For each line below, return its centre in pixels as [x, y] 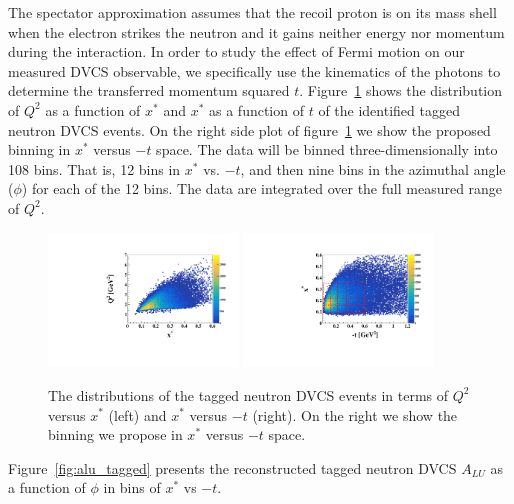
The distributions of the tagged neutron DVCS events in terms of [248, 394]
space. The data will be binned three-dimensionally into [327, 149]
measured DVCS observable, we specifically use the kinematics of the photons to [254, 70]
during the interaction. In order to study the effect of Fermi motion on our [236, 51]
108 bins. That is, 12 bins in [94, 168]
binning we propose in [115, 434]
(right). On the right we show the [355, 414]
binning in [39, 149]
